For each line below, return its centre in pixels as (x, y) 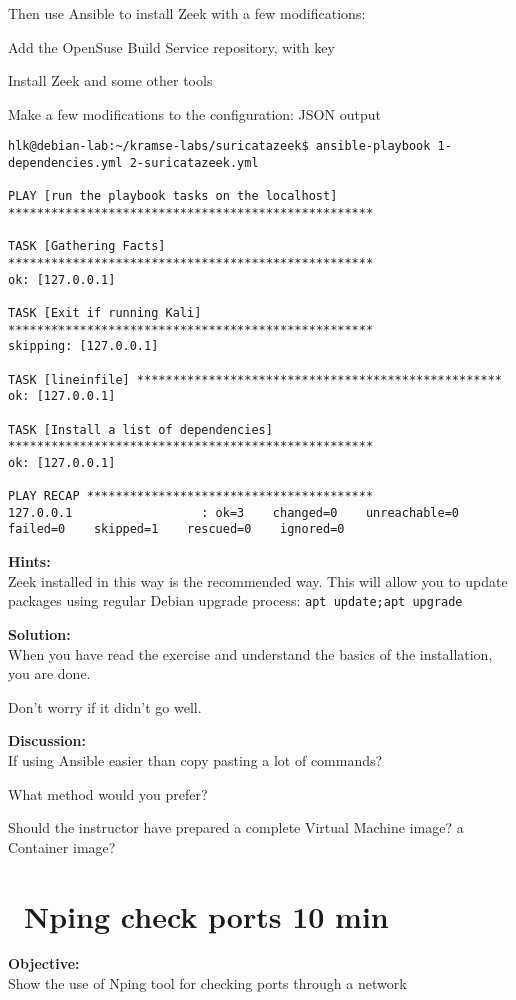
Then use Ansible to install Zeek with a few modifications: (187, 13)
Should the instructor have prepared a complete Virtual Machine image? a (236, 827)
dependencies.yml (65, 163)
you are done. (49, 673)
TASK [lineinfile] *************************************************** (255, 379)
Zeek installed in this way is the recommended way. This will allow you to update (258, 580)
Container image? (62, 846)
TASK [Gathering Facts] (87, 246)
